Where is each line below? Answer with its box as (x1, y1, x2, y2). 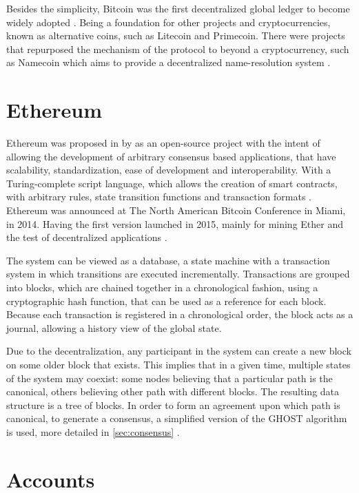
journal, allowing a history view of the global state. (6, 320, 222, 335)
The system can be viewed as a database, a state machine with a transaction (6, 253, 330, 267)
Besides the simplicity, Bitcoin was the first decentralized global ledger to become (6, 1, 350, 15)
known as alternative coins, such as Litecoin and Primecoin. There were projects (6, 28, 345, 43)
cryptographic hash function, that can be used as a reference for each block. (6, 293, 327, 308)
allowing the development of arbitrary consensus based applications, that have (6, 149, 336, 163)
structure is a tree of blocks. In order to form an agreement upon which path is (6, 397, 340, 412)
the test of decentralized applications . (6, 230, 167, 244)
